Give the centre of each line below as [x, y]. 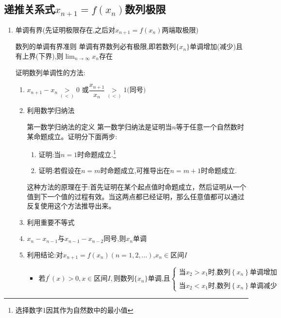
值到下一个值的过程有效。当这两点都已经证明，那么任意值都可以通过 [136, 196]
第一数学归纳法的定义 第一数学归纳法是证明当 [99, 126]
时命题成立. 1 [97, 153]
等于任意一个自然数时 [210, 126]
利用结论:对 [45, 254]
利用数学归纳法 [51, 110]
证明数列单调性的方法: [50, 72]
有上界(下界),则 [39, 56]
